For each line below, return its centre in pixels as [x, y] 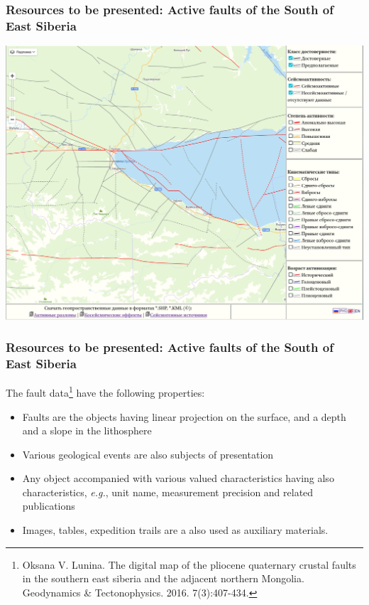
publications [49, 506]
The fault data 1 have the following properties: [105, 391]
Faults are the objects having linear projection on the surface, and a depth [184, 416]
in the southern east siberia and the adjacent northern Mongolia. [163, 578]
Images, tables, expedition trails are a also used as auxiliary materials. [175, 530]
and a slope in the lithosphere [87, 430]
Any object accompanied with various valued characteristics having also [178, 478]
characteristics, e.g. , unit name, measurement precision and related [168, 492]
